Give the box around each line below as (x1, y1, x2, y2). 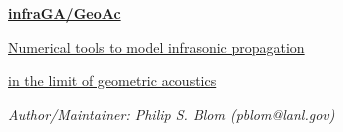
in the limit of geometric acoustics (8, 70, 217, 91)
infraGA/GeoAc (8, 3, 121, 23)
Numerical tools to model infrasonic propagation (8, 36, 305, 57)
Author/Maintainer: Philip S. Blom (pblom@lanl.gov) (8, 103, 335, 124)
